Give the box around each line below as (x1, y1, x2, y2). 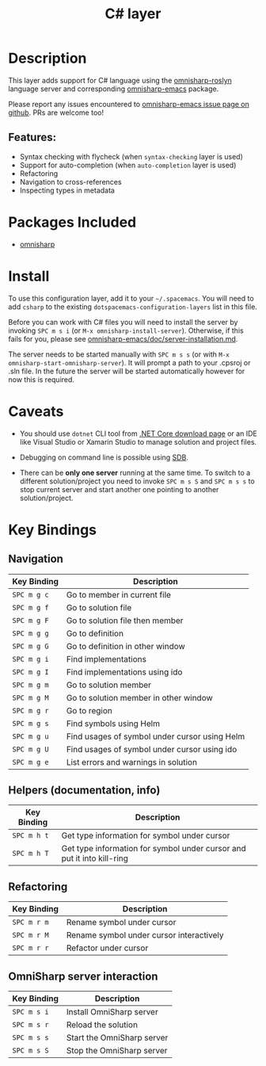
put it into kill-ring (61, 853, 129, 864)
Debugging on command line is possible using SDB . (19, 453, 188, 462)
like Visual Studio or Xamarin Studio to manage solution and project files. (19, 437, 257, 446)
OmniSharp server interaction (8, 969, 158, 983)
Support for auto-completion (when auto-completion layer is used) (19, 160, 237, 170)
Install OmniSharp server (66, 1007, 158, 1017)
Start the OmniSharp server (66, 1032, 169, 1043)
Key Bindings (8, 521, 97, 539)
